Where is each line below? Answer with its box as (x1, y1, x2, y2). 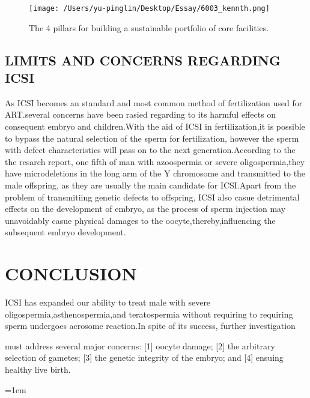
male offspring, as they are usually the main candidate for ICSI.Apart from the (5, 179, 296, 191)
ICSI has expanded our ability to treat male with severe (5, 296, 211, 309)
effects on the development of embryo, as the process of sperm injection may (5, 202, 286, 215)
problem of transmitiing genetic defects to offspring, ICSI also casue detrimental (5, 190, 300, 203)
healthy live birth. (5, 363, 71, 376)
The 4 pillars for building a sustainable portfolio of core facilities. (29, 21, 269, 34)
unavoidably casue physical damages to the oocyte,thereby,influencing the (5, 214, 276, 226)
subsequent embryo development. (5, 226, 126, 238)
